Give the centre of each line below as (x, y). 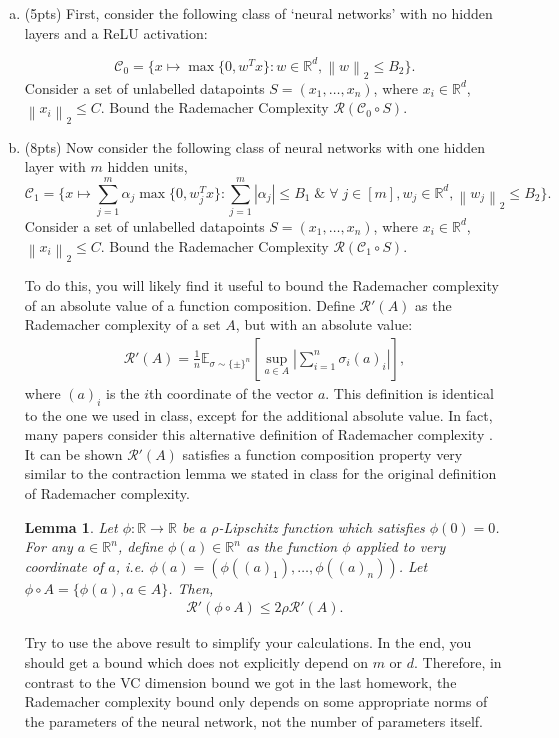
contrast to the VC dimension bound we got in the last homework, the (240, 681)
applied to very (400, 546)
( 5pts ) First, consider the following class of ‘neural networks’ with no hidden (258, 13)
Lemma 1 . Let (71, 526)
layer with (55, 166)
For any (48, 546)
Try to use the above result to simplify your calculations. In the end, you (248, 642)
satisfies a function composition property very (322, 453)
